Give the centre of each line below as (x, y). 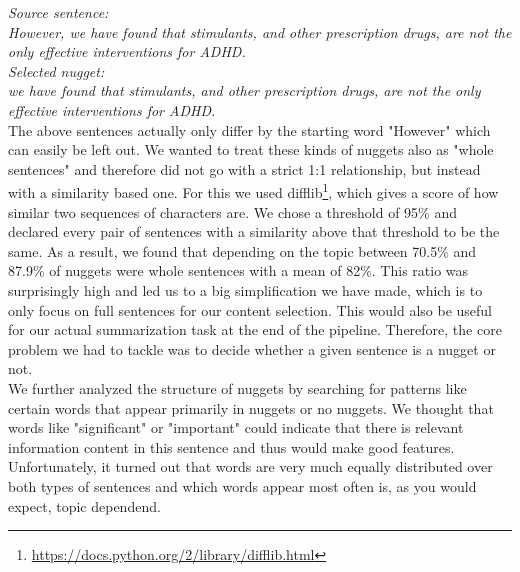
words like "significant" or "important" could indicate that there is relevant (236, 427)
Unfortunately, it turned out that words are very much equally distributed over (250, 466)
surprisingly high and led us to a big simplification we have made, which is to (245, 289)
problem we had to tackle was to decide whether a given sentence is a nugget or (252, 348)
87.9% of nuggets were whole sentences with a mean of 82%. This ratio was (238, 270)
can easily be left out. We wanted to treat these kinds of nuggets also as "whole (251, 149)
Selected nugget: (56, 70)
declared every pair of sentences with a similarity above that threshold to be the (254, 231)
